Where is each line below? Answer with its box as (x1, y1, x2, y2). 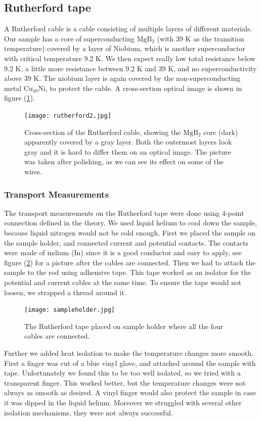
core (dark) (203, 126, 238, 137)
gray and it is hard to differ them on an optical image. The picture (24, 146, 231, 157)
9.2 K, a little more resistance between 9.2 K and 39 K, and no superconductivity (4, 63, 257, 73)
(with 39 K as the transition (157, 33, 244, 43)
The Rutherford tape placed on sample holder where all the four (24, 320, 224, 331)
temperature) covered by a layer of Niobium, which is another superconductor (4, 43, 245, 54)
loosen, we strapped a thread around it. (4, 287, 126, 297)
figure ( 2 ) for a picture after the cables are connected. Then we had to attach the (4, 257, 256, 267)
